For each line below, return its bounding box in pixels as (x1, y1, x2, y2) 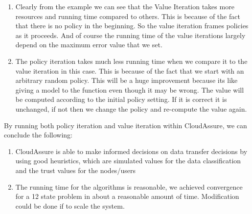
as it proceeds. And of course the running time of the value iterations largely (15, 30, 246, 40)
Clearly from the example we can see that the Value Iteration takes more (15, 1, 234, 11)
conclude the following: (4, 130, 73, 140)
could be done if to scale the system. (15, 200, 125, 211)
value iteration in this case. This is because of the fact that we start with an (15, 65, 244, 76)
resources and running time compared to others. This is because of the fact (15, 11, 240, 21)
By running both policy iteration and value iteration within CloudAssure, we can (4, 120, 247, 130)
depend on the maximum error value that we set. (15, 39, 162, 50)
